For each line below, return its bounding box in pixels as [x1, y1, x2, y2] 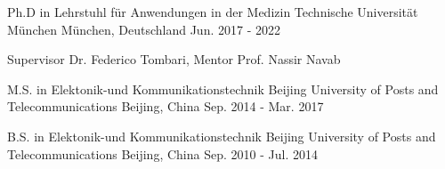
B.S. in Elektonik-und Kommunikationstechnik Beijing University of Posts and [7, 126, 436, 145]
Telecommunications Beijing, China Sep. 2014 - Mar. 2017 [7, 97, 324, 116]
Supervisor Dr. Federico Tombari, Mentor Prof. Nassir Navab [7, 50, 341, 68]
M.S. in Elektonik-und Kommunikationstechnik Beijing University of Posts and [7, 79, 439, 98]
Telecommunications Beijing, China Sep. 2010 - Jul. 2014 [7, 144, 318, 163]
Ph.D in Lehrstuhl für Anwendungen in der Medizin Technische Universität [7, 3, 418, 20]
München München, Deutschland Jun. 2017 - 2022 [7, 20, 280, 38]
